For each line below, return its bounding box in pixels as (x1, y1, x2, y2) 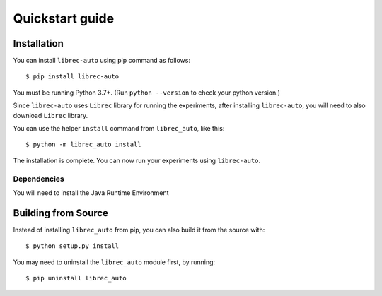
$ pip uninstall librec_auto (25, 274, 127, 283)
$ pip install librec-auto (25, 73, 120, 81)
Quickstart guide (13, 11, 115, 26)
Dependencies (13, 174, 65, 184)
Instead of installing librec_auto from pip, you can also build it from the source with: (13, 225, 265, 234)
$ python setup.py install (25, 242, 120, 250)
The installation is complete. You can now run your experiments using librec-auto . (13, 156, 261, 165)
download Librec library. (13, 111, 88, 119)
